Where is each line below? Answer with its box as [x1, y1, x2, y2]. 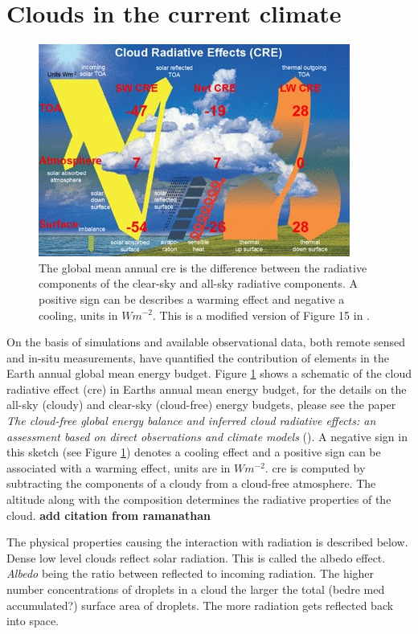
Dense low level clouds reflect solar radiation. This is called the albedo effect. [6, 549, 386, 566]
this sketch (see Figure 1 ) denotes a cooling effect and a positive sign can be [6, 444, 381, 460]
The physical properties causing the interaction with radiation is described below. [6, 534, 408, 550]
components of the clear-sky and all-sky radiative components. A [39, 275, 359, 292]
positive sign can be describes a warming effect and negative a [39, 290, 345, 307]
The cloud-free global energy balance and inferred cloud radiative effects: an [6, 412, 376, 429]
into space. [6, 612, 59, 629]
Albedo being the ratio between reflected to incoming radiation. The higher [6, 565, 375, 582]
